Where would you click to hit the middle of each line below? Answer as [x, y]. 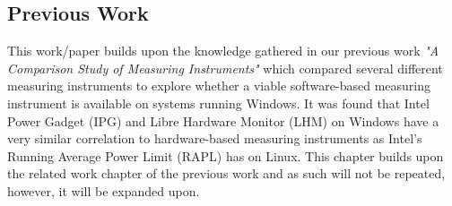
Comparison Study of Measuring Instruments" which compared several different [225, 68]
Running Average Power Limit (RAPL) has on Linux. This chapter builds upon [226, 155]
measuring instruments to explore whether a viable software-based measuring [219, 86]
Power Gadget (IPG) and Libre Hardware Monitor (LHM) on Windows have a [223, 120]
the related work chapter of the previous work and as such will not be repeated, [226, 173]
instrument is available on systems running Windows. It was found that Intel [218, 103]
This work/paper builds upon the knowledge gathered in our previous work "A [223, 51]
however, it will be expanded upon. [104, 190]
